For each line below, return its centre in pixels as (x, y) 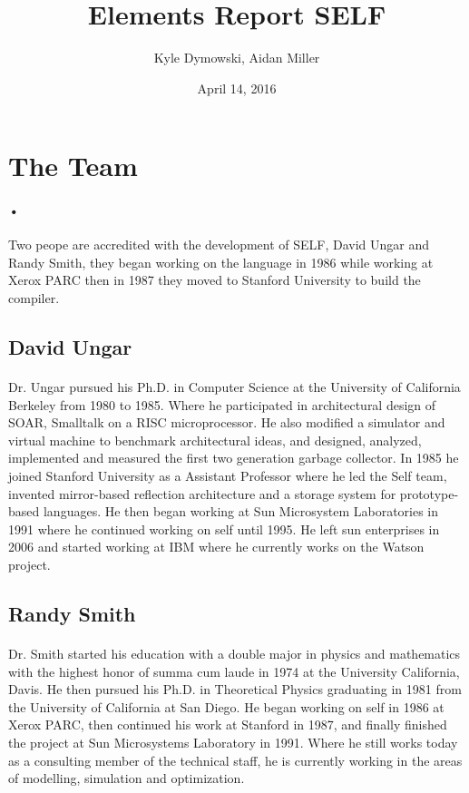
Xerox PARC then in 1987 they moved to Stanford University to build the (215, 280)
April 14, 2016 (237, 88)
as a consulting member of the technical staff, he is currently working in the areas (235, 760)
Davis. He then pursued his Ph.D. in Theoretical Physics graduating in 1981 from (235, 689)
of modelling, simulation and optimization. (127, 778)
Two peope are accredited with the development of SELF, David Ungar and (219, 245)
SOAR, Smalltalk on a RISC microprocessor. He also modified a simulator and (227, 422)
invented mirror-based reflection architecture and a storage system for (202, 493)
